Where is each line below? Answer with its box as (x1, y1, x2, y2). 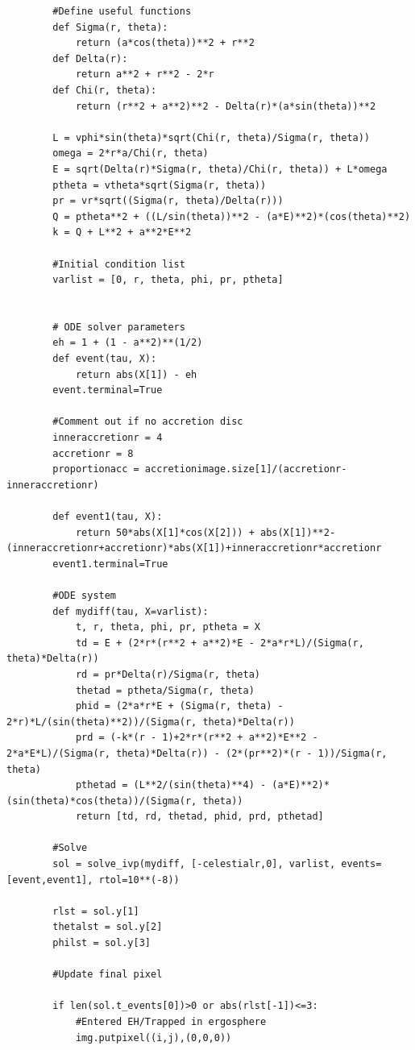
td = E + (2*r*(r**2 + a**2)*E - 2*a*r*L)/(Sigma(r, (75, 637, 364, 649)
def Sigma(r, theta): (52, 21, 168, 33)
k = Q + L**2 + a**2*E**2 (52, 226, 192, 239)
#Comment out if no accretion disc (52, 416, 243, 428)
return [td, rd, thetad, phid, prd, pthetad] (75, 811, 324, 823)
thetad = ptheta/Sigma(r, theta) (75, 684, 255, 696)
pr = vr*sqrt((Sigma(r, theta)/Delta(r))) (52, 195, 284, 207)
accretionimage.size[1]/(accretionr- (144, 463, 347, 475)
